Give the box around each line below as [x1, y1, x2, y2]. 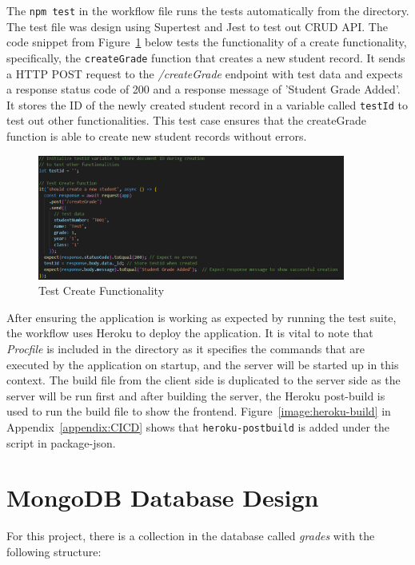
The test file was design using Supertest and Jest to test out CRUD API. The [6, 18, 388, 34]
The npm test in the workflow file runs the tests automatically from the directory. [6, 2, 409, 18]
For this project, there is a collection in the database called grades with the [6, 527, 375, 544]
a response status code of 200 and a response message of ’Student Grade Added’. [6, 81, 401, 97]
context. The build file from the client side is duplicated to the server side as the [6, 372, 401, 388]
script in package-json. [6, 434, 116, 451]
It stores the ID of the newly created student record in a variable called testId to [6, 96, 409, 113]
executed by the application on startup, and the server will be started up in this [6, 356, 399, 372]
